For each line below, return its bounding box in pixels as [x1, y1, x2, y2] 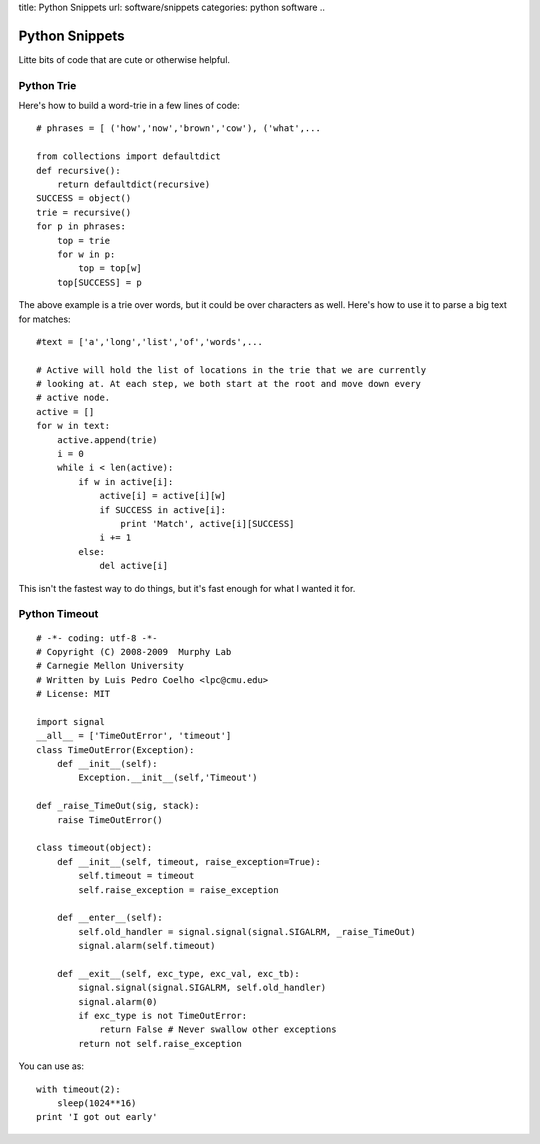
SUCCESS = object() [36, 193, 132, 204]
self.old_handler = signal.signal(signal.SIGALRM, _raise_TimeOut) [78, 926, 416, 937]
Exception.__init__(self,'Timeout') [78, 772, 259, 784]
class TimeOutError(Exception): [36, 744, 195, 755]
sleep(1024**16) [56, 1098, 137, 1109]
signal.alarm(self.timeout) [78, 940, 216, 952]
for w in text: [36, 420, 111, 432]
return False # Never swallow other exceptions [99, 1024, 337, 1035]
